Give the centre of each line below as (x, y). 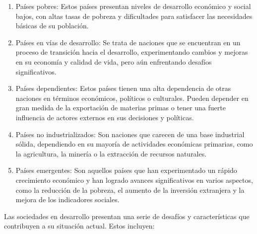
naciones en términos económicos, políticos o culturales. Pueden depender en (132, 98)
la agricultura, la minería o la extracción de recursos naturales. (111, 153)
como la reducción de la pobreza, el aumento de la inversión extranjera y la (130, 190)
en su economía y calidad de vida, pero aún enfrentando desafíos (114, 61)
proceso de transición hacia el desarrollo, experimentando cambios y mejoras (132, 52)
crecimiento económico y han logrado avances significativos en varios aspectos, (134, 180)
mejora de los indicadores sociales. (67, 199)
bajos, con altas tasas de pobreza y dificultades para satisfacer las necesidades (134, 16)
